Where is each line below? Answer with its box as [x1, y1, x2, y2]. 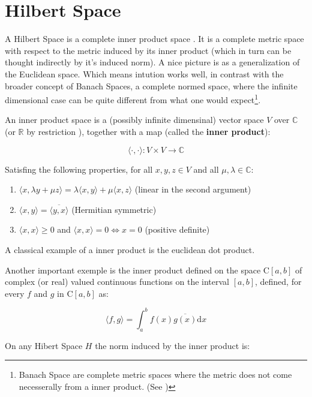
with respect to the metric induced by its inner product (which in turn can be [5, 44, 292, 56]
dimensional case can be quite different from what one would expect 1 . [5, 92, 261, 106]
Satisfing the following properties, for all [5, 163, 153, 175]
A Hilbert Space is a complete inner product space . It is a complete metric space [5, 32, 304, 45]
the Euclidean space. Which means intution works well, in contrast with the [5, 67, 284, 80]
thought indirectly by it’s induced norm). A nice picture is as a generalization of [5, 56, 300, 68]
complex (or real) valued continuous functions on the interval [5, 275, 230, 288]
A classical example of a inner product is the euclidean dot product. [5, 243, 255, 255]
